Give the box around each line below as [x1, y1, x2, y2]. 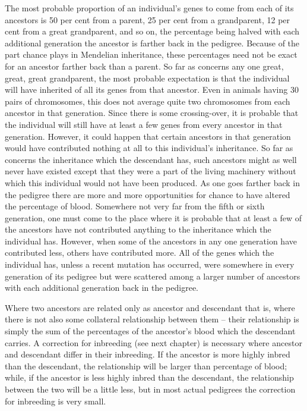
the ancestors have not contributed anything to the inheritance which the [5, 223, 271, 236]
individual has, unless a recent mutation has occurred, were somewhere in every [5, 258, 295, 271]
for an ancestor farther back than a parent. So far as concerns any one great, [5, 59, 284, 72]
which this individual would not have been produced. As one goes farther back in [5, 176, 300, 189]
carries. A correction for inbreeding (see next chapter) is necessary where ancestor [5, 336, 302, 349]
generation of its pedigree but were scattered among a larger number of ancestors [5, 269, 300, 282]
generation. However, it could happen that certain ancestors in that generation [5, 130, 291, 142]
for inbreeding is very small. [5, 394, 106, 407]
